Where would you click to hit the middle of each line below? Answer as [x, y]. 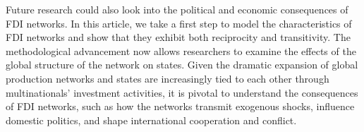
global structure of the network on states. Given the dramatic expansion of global [182, 65]
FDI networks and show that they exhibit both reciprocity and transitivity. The [178, 37]
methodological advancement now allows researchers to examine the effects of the [181, 50]
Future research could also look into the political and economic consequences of [177, 9]
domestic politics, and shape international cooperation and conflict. [151, 120]
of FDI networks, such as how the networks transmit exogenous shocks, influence [180, 106]
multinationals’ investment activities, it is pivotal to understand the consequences [182, 92]
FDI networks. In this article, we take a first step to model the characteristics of [179, 23]
